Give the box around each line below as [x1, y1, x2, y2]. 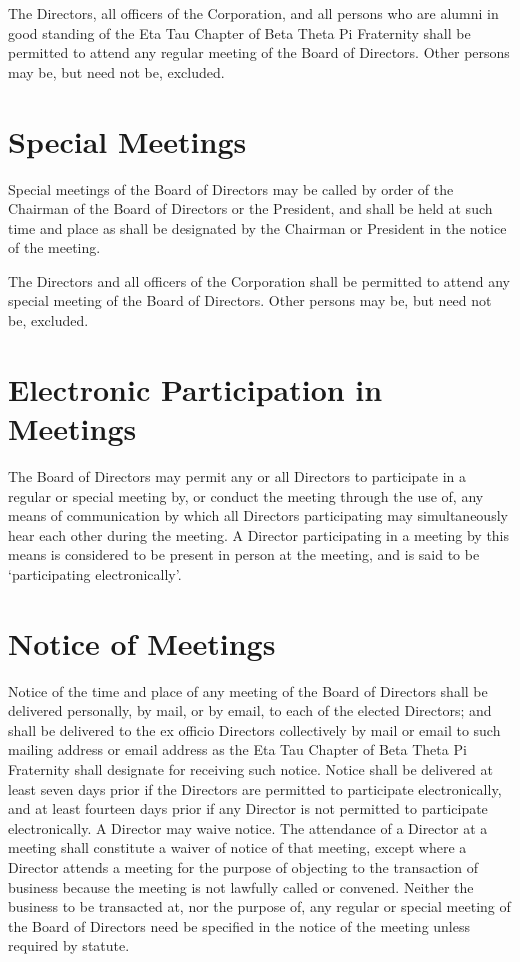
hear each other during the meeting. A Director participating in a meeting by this [8, 524, 510, 545]
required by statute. [8, 935, 130, 956]
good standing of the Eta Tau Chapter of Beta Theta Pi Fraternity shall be [8, 22, 471, 43]
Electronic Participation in [8, 368, 383, 409]
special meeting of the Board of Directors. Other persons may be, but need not [8, 290, 492, 311]
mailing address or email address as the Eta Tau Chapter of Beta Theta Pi [8, 739, 467, 760]
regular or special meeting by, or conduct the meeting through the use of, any [8, 485, 484, 506]
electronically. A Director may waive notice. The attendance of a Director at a [8, 817, 488, 838]
